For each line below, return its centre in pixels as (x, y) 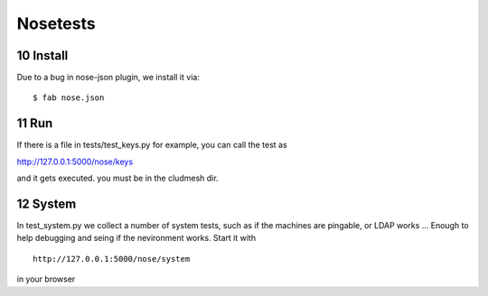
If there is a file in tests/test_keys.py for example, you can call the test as (152, 145)
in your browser (46, 279)
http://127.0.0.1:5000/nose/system (112, 259)
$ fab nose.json (69, 98)
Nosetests (56, 23)
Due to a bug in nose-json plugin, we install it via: (108, 78)
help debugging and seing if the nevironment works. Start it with (136, 238)
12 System (47, 203)
